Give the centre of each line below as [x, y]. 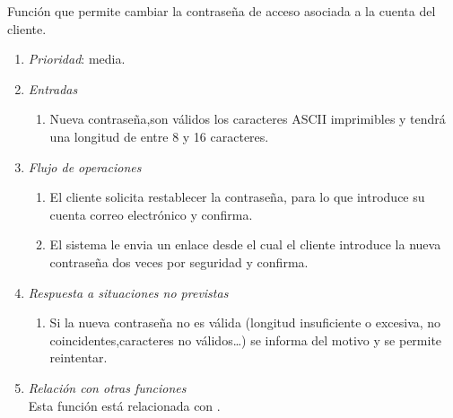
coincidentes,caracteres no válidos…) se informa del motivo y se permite [246, 340]
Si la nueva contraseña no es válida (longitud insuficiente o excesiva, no [245, 322]
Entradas [53, 88]
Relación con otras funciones [107, 387]
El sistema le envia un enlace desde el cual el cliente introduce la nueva [245, 244]
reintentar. [78, 357]
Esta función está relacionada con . [124, 405]
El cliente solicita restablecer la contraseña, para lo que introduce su [237, 197]
